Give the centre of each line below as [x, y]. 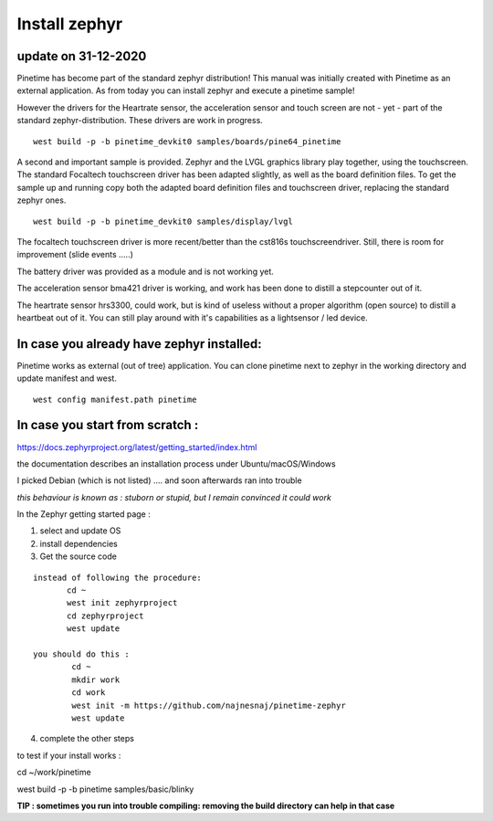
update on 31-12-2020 [82, 56]
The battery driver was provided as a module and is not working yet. [145, 271]
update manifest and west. [67, 378]
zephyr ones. [42, 200]
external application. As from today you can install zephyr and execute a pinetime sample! [186, 90]
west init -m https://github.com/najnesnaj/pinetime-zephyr [209, 705]
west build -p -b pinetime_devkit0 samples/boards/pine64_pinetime [187, 141]
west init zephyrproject [122, 603]
